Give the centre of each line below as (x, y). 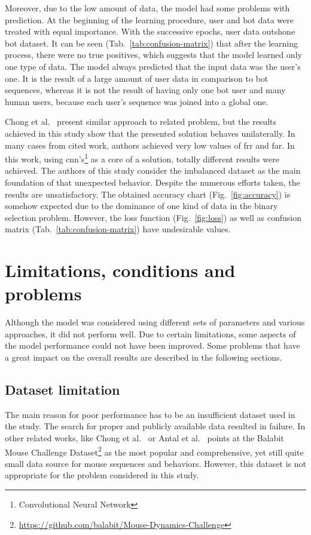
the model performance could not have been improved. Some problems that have (153, 345)
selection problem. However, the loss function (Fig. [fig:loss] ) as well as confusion (153, 217)
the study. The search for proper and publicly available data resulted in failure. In (155, 426)
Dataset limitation (62, 390)
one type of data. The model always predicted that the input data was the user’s (153, 66)
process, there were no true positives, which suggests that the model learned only (153, 55)
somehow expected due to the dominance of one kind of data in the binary (141, 206)
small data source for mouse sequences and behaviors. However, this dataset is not (156, 463)
